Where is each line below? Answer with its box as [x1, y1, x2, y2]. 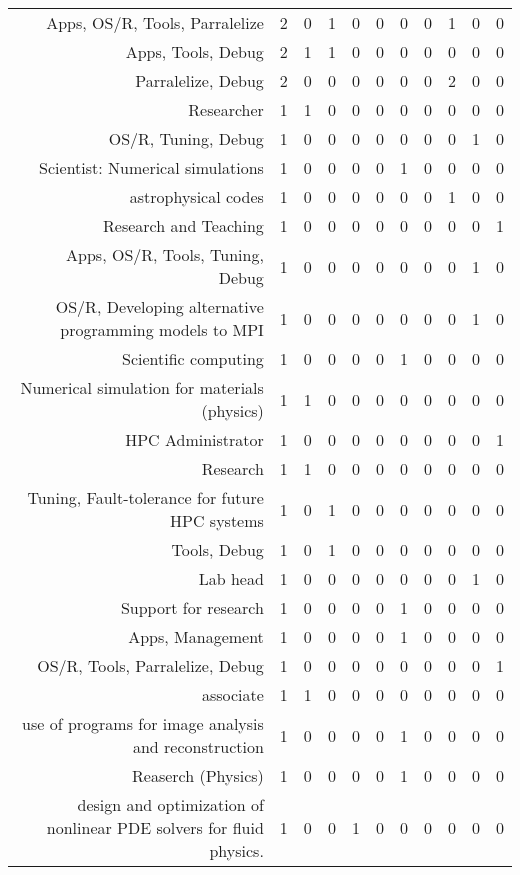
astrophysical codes [129, 185, 264, 208]
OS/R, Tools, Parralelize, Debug [37, 654, 264, 677]
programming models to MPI [60, 318, 264, 341]
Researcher [188, 98, 264, 121]
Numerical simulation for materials [20, 376, 264, 399]
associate [201, 683, 264, 706]
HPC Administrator [125, 428, 264, 451]
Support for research [120, 596, 264, 619]
